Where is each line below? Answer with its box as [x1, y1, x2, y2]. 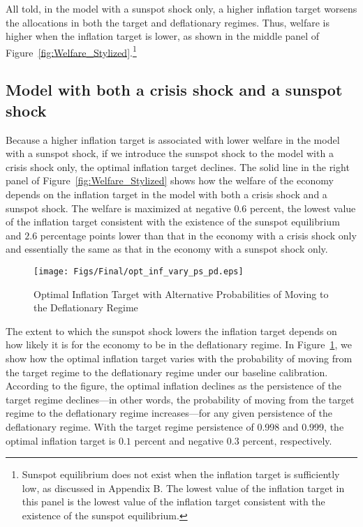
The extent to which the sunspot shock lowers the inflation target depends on [6, 323, 337, 338]
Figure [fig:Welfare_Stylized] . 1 [6, 43, 137, 59]
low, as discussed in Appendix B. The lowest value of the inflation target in [22, 480, 345, 495]
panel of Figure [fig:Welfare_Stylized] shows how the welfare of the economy [6, 173, 334, 188]
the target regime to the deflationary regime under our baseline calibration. [6, 364, 328, 379]
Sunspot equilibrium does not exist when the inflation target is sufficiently [22, 467, 340, 482]
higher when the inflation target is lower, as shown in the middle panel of [6, 29, 320, 43]
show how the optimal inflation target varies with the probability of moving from [6, 351, 353, 365]
